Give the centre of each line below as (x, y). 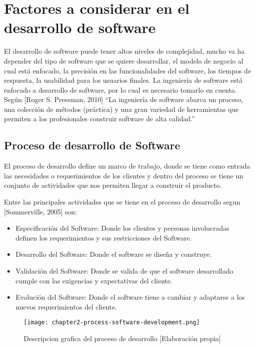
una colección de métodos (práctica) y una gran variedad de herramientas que (121, 109)
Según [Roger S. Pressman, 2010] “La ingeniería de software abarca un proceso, (124, 99)
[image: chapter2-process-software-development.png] (112, 323)
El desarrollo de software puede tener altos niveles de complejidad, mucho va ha (124, 51)
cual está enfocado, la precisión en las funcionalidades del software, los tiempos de (127, 70)
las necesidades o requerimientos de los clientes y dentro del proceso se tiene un (124, 175)
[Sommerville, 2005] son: (41, 211)
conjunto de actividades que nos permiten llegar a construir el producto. (113, 185)
